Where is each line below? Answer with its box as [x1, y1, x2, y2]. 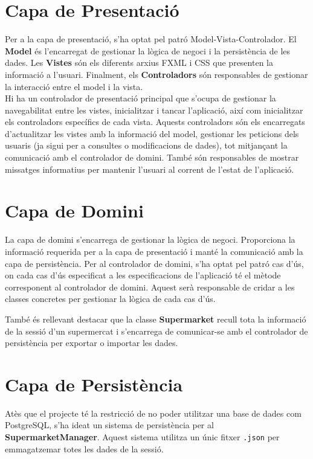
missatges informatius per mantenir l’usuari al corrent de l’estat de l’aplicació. [5, 162, 294, 175]
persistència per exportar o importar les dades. [5, 336, 178, 349]
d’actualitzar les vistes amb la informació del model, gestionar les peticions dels [5, 127, 299, 140]
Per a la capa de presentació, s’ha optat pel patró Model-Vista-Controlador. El [5, 33, 297, 45]
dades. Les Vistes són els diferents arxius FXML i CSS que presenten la [5, 56, 273, 69]
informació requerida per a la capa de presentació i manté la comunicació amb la [5, 245, 303, 257]
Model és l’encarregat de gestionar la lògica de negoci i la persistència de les [5, 44, 291, 57]
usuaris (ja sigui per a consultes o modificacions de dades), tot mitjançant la [5, 139, 288, 152]
